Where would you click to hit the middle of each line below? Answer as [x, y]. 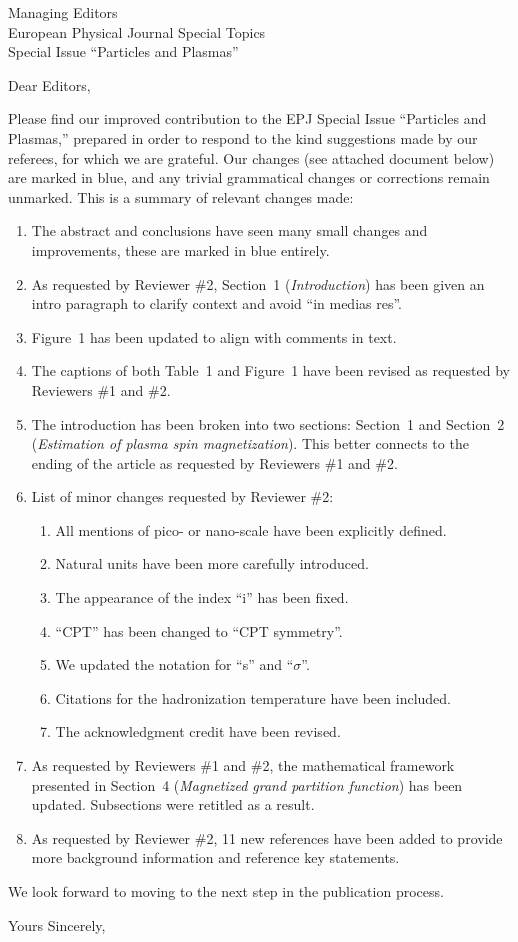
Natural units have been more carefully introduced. [212, 563]
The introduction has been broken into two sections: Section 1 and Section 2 [268, 423]
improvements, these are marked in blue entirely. [180, 249]
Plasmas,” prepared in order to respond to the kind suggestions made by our [243, 137]
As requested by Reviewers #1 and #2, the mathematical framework [243, 765]
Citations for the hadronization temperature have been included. [253, 697]
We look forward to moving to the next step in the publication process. [226, 891]
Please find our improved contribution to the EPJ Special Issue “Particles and [247, 118]
